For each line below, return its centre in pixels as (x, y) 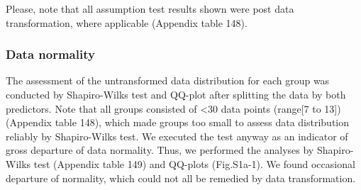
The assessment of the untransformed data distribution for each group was (168, 80)
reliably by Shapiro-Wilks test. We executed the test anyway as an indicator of (177, 136)
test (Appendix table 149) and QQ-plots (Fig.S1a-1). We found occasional (194, 163)
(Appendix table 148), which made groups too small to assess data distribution (178, 122)
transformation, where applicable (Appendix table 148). (127, 22)
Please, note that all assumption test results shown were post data (150, 9)
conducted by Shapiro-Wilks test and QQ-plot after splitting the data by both (176, 94)
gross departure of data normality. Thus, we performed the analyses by (160, 150)
